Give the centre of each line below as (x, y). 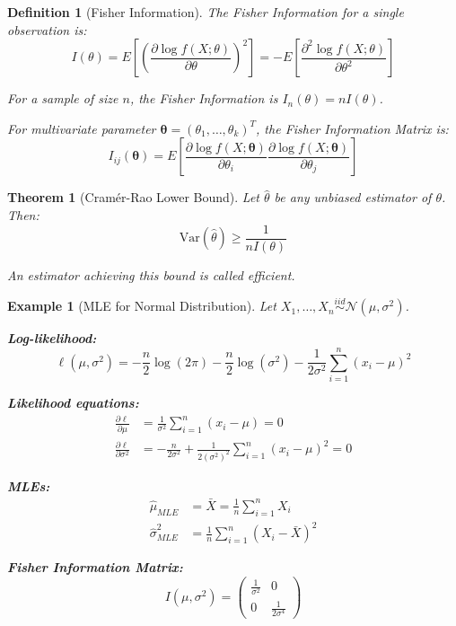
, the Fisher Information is (204, 98)
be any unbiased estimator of (353, 197)
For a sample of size (63, 98)
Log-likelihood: (52, 338)
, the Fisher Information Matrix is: (352, 128)
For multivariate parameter (82, 128)
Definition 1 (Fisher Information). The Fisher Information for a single (206, 12)
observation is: (47, 29)
